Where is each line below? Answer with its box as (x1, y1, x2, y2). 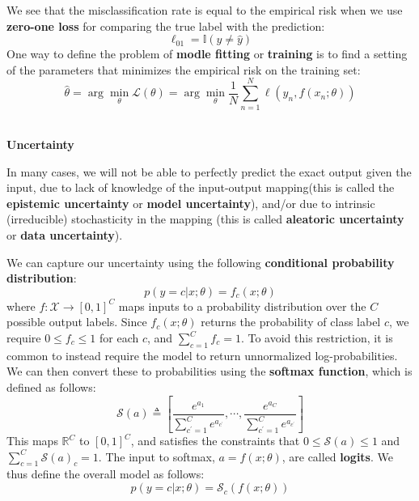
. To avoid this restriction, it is (240, 329, 393, 346)
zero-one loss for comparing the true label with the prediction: (6, 17, 325, 34)
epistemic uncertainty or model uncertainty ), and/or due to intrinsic (6, 194, 375, 211)
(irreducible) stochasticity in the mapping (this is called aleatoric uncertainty (6, 210, 404, 227)
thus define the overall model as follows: (6, 465, 205, 482)
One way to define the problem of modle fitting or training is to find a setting (6, 45, 408, 62)
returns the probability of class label (201, 313, 381, 330)
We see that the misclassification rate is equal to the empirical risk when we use (6, 2, 403, 18)
